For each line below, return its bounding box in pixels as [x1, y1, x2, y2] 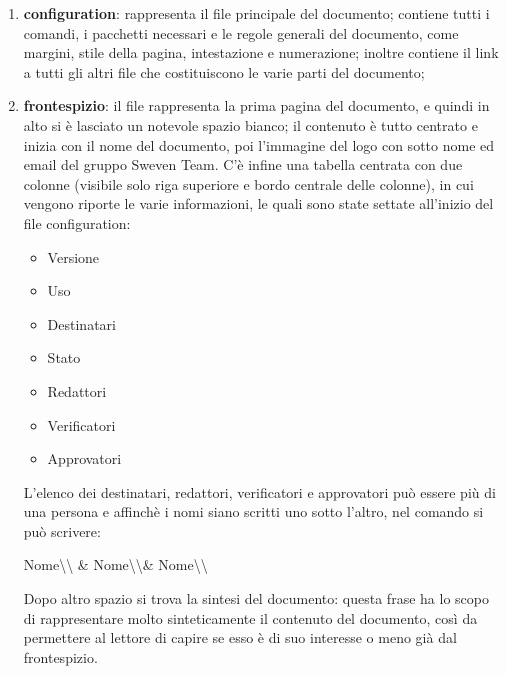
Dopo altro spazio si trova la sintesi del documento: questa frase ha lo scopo [23, 588, 489, 609]
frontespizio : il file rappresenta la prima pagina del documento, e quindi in [23, 95, 490, 116]
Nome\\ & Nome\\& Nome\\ [23, 554, 208, 575]
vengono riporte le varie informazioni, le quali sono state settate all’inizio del [23, 193, 494, 214]
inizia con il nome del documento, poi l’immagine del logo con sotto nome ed [23, 134, 495, 155]
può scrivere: [23, 520, 101, 541]
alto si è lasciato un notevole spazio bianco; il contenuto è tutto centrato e [23, 114, 478, 135]
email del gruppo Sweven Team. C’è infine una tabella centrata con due [23, 154, 463, 175]
